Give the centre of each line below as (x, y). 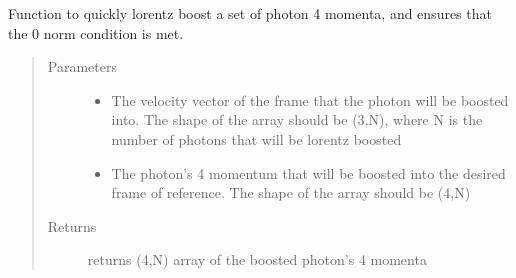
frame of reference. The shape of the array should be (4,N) (291, 192)
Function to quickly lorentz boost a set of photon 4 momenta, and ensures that (250, 13)
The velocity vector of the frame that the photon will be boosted (310, 99)
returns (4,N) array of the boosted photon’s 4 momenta (257, 259)
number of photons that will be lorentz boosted (256, 138)
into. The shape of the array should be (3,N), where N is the (297, 119)
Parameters (82, 66)
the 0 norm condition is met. (96, 32)
